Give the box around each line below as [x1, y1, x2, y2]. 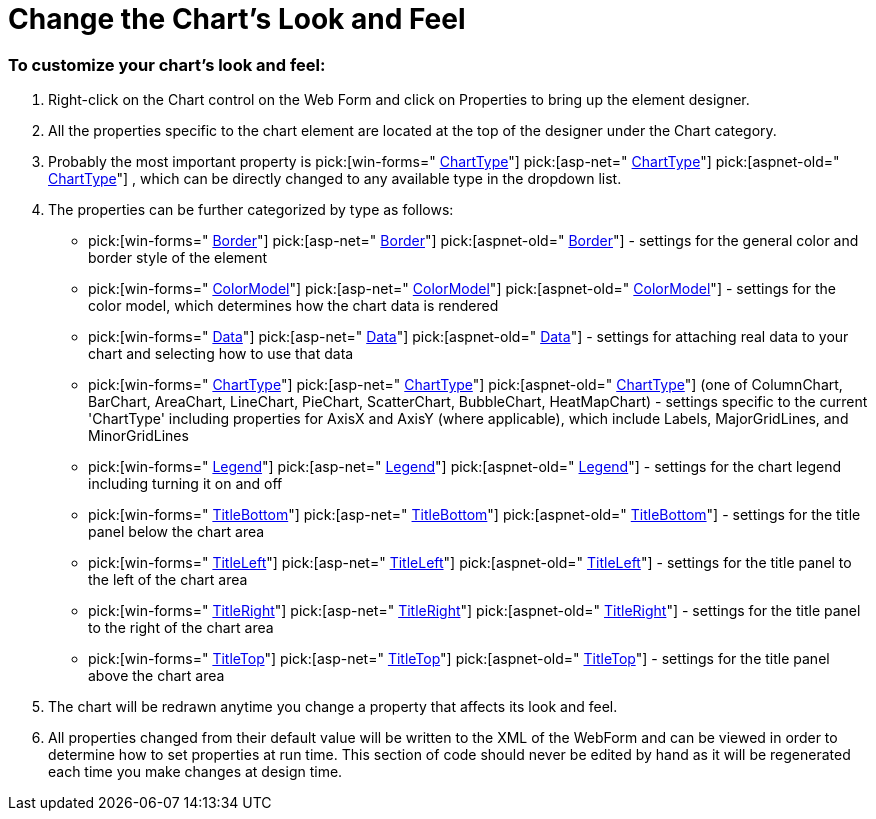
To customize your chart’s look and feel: [8, 54, 326, 75]
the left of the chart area [88, 571, 248, 589]
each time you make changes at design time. [48, 763, 343, 781]
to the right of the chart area [88, 619, 274, 637]
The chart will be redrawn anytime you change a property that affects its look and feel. [48, 698, 618, 716]
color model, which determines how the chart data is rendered [88, 297, 499, 315]
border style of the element [88, 249, 268, 267]
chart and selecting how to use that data [88, 345, 354, 363]
